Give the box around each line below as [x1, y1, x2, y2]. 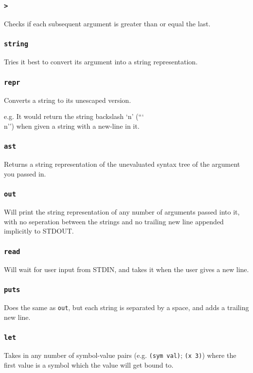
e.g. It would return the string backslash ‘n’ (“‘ [4, 111, 144, 121]
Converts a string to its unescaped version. [4, 95, 131, 105]
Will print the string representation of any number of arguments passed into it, [4, 207, 240, 217]
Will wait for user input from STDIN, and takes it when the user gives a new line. [4, 264, 249, 274]
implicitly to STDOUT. [4, 226, 74, 236]
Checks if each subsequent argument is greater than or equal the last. [4, 18, 211, 28]
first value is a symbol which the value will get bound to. [4, 359, 174, 370]
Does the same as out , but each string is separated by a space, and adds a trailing [4, 302, 249, 312]
